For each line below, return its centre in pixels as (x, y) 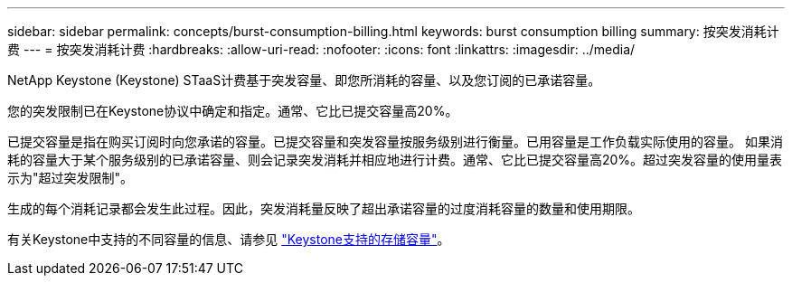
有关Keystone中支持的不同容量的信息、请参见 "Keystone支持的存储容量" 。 (229, 239)
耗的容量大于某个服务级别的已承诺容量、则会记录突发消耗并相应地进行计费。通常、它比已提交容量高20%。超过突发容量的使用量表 (395, 160)
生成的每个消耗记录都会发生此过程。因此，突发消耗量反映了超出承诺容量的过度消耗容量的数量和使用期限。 (324, 208)
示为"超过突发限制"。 (71, 178)
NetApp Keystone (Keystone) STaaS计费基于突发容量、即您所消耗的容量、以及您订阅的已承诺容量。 (304, 80)
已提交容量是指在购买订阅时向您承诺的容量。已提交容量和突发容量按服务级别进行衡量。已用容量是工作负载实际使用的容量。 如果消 (395, 141)
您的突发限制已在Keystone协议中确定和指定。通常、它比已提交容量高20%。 (233, 111)
